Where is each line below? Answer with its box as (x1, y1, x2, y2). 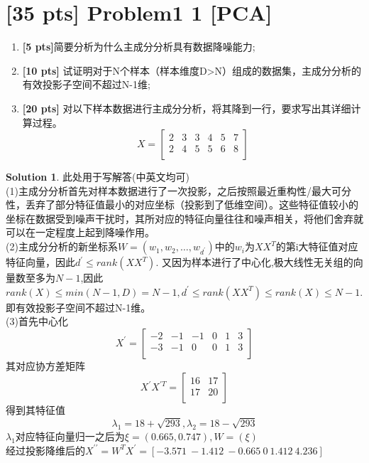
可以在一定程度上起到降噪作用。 (6, 225, 155, 240)
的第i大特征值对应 (275, 239, 358, 254)
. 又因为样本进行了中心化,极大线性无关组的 (155, 255, 353, 270)
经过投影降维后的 (6, 442, 85, 457)
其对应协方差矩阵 (6, 358, 85, 373)
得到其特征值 (6, 403, 65, 417)
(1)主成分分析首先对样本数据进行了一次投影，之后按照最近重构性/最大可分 (6, 183, 351, 198)
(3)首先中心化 (6, 314, 68, 329)
